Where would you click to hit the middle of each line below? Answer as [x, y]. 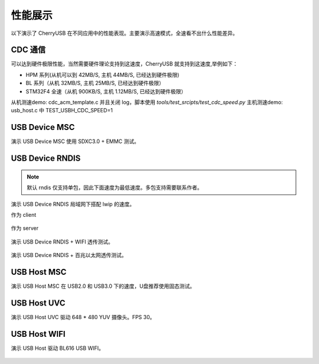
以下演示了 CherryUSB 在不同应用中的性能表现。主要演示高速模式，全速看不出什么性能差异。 [124, 33]
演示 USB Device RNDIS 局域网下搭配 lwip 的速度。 [73, 204]
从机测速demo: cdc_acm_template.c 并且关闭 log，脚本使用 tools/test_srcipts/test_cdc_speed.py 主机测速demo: [147, 102]
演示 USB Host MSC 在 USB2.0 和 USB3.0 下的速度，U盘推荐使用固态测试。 [103, 286]
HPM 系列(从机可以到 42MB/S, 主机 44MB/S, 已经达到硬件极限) [102, 74]
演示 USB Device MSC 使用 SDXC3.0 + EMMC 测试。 [75, 141]
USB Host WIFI [38, 334]
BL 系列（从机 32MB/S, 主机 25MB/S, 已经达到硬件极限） [95, 83]
